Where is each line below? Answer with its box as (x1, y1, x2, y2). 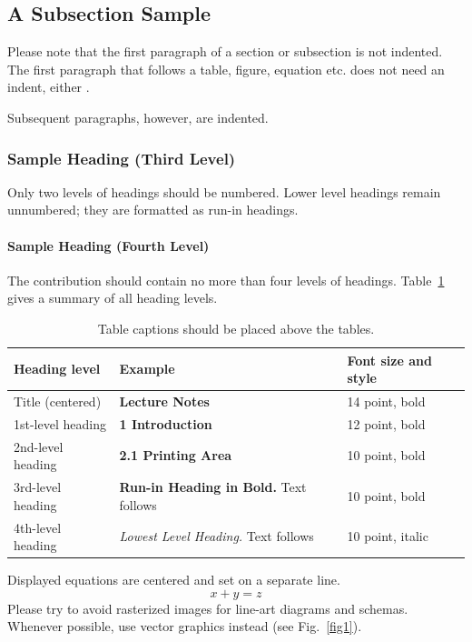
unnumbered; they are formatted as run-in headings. (7, 200, 299, 219)
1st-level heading (14, 414, 106, 433)
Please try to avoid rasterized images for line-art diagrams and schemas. (7, 598, 408, 617)
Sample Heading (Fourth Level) (7, 236, 210, 255)
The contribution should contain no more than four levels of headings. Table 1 (7, 270, 445, 289)
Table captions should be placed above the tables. (97, 318, 375, 337)
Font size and (347, 350, 432, 369)
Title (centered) (14, 392, 102, 410)
